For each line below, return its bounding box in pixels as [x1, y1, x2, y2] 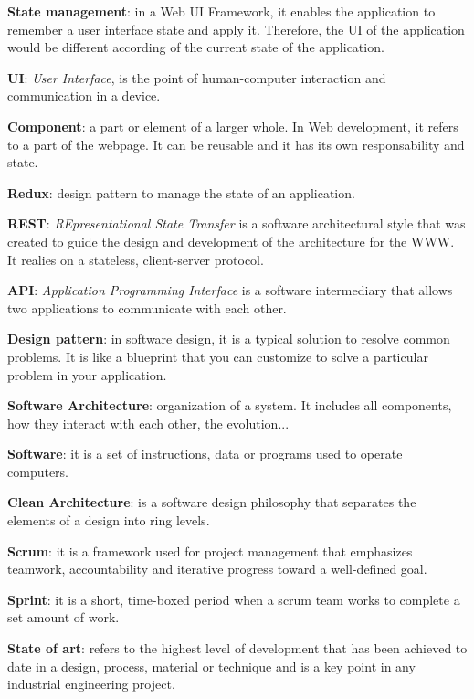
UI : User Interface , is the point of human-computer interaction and [7, 68, 386, 87]
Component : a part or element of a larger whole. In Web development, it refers [7, 116, 458, 135]
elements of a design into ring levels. [7, 511, 210, 530]
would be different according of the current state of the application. [7, 37, 384, 57]
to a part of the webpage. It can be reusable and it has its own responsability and [7, 134, 465, 154]
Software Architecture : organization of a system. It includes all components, [7, 396, 452, 415]
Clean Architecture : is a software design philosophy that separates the [7, 492, 416, 512]
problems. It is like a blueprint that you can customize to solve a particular [7, 346, 428, 365]
